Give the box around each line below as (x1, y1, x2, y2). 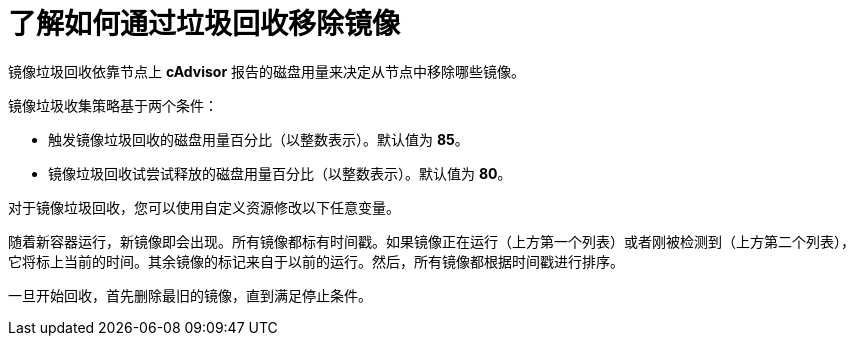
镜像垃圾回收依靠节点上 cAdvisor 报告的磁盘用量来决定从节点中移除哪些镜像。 (8, 62, 526, 80)
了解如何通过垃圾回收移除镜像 (8, 7, 401, 41)
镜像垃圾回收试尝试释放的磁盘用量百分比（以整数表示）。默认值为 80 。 (48, 164, 512, 182)
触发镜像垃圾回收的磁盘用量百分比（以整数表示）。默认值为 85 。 (48, 130, 469, 148)
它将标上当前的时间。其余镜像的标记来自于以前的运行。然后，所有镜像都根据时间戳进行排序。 (8, 252, 624, 270)
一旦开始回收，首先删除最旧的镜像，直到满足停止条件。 (8, 286, 372, 304)
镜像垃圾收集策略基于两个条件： (8, 96, 218, 114)
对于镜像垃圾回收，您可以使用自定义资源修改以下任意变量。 (8, 198, 400, 216)
